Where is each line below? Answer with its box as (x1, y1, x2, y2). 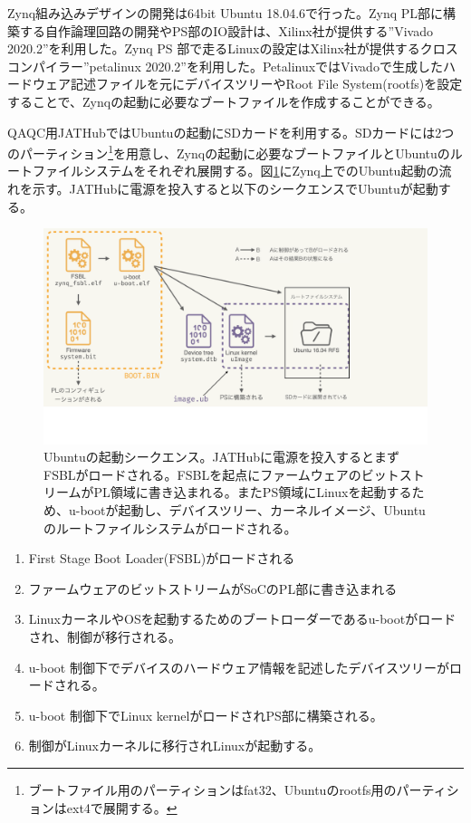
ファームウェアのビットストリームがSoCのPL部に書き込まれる (28, 579, 398, 598)
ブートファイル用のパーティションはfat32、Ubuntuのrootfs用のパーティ (28, 780, 447, 799)
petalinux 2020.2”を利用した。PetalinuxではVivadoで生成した (89, 56, 443, 75)
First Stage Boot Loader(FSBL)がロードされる (28, 549, 295, 568)
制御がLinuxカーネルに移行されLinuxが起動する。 (28, 736, 322, 755)
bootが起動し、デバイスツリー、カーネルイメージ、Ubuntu (80, 501, 426, 520)
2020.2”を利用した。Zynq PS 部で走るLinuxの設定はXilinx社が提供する (7, 39, 420, 58)
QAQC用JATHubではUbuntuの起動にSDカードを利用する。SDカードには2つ (7, 122, 455, 141)
